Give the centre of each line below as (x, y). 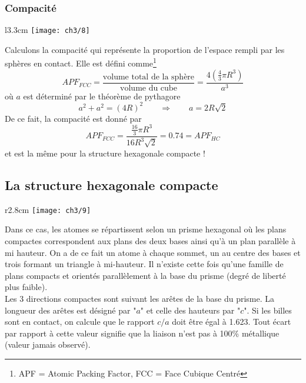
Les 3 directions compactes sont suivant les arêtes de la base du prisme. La (140, 298)
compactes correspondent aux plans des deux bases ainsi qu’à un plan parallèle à (150, 240)
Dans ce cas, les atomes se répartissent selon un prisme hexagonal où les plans (146, 229)
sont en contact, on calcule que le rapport (80, 322)
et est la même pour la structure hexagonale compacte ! (105, 153)
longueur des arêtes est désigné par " (71, 310)
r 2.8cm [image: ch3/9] (48, 209)
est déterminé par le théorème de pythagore (102, 96)
